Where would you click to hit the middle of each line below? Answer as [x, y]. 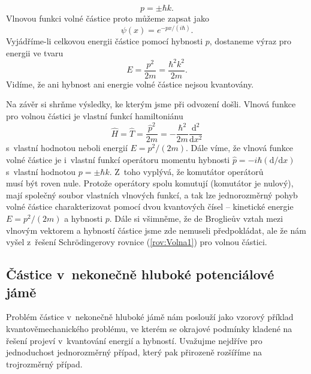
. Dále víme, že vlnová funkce [240, 148]
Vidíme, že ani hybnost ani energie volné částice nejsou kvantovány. [130, 84]
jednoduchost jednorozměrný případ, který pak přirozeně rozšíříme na [134, 352]
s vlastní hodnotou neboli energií [67, 148]
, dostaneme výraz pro [250, 41]
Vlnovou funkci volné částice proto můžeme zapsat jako [108, 18]
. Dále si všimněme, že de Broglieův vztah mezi [196, 218]
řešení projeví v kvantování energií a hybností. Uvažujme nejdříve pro [134, 340]
